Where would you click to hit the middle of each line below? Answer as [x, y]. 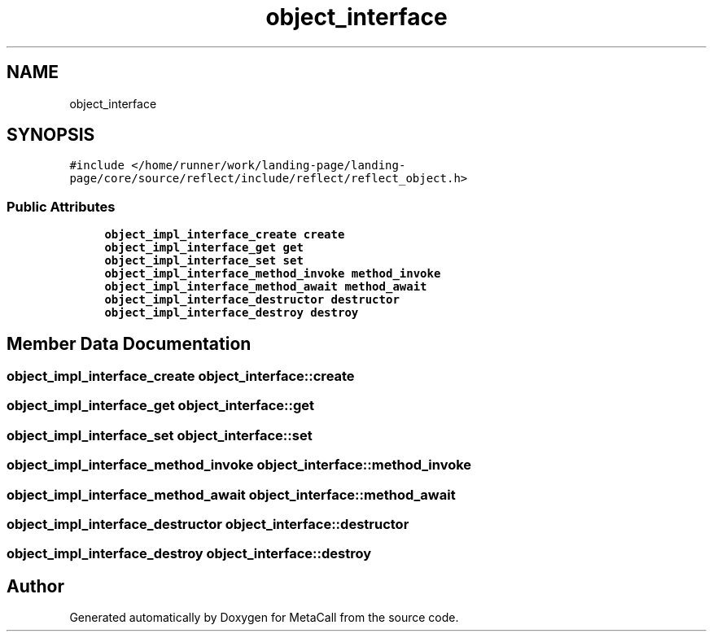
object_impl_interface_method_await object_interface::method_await [231, 494]
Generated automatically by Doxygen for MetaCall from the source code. [264, 618]
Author [35, 586]
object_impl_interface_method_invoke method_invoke [273, 274]
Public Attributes [61, 206]
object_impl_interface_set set [204, 261]
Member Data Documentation [129, 343]
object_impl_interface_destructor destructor [252, 300]
